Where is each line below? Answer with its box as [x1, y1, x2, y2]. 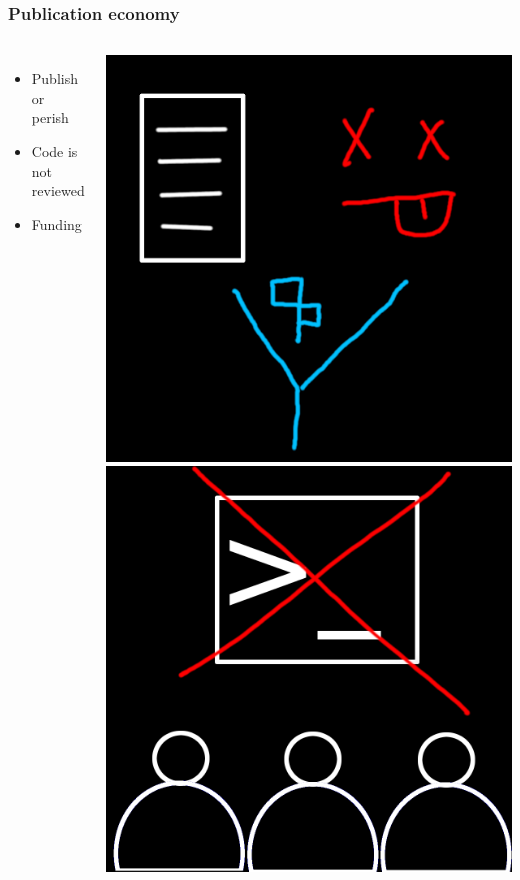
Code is [31, 141, 78, 161]
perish [31, 107, 69, 128]
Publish [31, 68, 78, 89]
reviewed [31, 180, 85, 201]
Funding [31, 213, 82, 234]
